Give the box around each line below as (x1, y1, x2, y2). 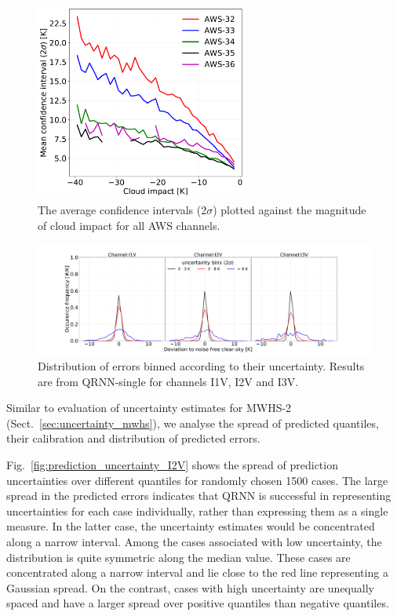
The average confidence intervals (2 (38, 202, 207, 218)
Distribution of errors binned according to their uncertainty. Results (38, 358, 365, 374)
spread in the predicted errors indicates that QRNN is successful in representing (6, 487, 392, 504)
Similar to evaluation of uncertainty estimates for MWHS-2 (6, 399, 292, 416)
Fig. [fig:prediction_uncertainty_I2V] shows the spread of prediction (6, 456, 338, 472)
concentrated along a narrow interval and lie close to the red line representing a (6, 564, 388, 581)
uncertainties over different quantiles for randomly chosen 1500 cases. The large (6, 472, 388, 488)
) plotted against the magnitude (213, 202, 366, 218)
